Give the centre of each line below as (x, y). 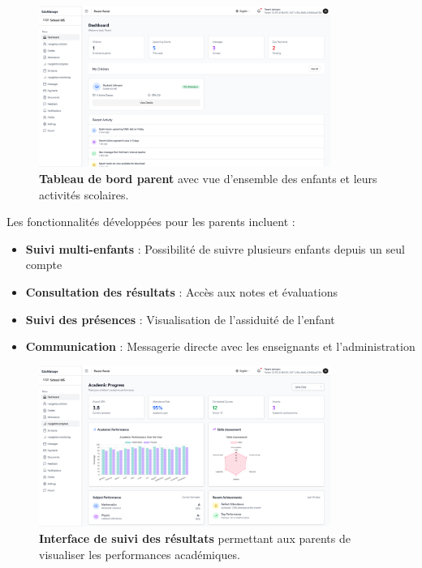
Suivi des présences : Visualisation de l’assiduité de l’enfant (180, 319)
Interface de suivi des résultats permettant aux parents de (195, 538)
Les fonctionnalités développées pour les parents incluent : (151, 222)
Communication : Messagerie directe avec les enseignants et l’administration (220, 346)
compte (44, 265)
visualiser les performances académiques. (140, 554)
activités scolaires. (84, 194)
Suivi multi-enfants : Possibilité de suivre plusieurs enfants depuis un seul (215, 248)
